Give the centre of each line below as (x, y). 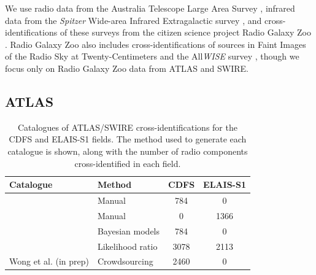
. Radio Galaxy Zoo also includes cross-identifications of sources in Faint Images (156, 44)
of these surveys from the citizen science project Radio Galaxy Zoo (185, 32)
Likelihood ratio (127, 246)
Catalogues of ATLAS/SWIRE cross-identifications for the (127, 127)
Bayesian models (129, 230)
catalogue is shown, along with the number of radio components (128, 151)
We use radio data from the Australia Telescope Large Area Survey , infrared (150, 8)
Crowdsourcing (125, 261)
